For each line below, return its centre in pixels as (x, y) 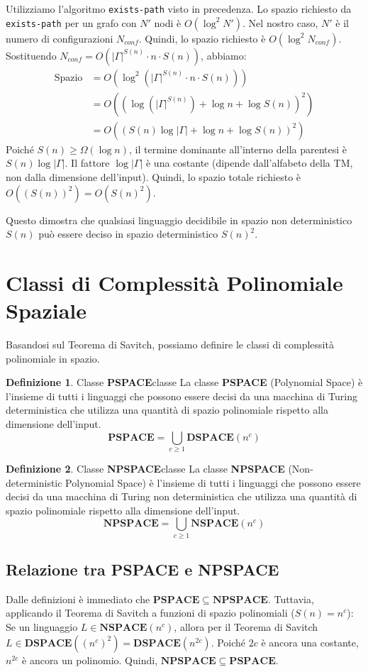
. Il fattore (87, 163)
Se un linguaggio (42, 627)
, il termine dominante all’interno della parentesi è (238, 149)
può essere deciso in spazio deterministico (128, 234)
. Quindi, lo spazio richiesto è (202, 38)
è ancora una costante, (310, 642)
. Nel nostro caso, (280, 22)
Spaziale (46, 310)
